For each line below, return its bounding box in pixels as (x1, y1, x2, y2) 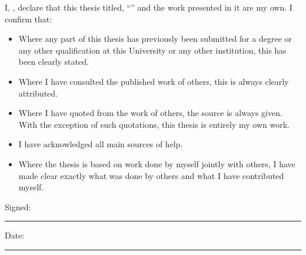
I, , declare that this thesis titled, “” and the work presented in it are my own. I (5, 1, 292, 13)
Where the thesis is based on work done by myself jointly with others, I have (18, 157, 295, 170)
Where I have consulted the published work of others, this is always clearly (18, 75, 289, 87)
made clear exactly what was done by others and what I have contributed (18, 169, 284, 181)
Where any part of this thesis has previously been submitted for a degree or (18, 32, 292, 45)
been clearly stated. (18, 55, 89, 68)
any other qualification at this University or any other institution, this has (18, 44, 287, 56)
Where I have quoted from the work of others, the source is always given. (18, 107, 282, 119)
